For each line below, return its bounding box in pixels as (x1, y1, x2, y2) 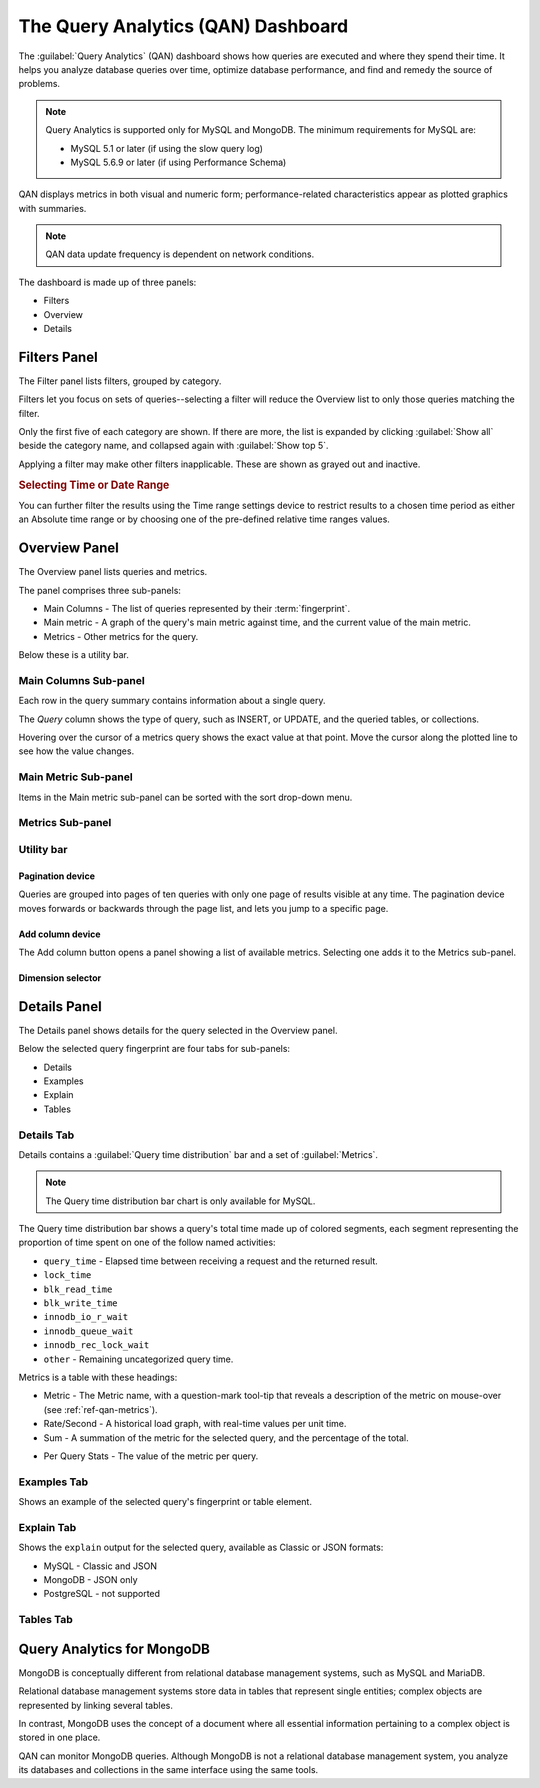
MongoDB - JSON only (43, 1574, 139, 1586)
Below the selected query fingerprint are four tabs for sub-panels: (18, 1043, 290, 1055)
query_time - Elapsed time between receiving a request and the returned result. (43, 1255, 379, 1267)
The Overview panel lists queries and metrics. (18, 566, 208, 578)
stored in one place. (18, 1731, 101, 1744)
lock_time (43, 1270, 92, 1281)
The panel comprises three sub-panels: (18, 584, 182, 596)
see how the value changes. (18, 745, 135, 757)
